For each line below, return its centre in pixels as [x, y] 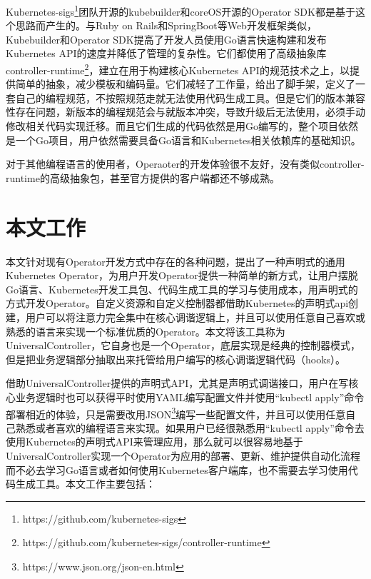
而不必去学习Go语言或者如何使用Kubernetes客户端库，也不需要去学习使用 [177, 469]
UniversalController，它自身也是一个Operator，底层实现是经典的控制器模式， [183, 345]
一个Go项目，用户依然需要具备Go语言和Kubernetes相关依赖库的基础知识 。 [188, 140]
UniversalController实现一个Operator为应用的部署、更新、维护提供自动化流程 [183, 455]
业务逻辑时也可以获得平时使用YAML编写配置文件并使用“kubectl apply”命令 [190, 397]
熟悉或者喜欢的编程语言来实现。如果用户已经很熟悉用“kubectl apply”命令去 [190, 427]
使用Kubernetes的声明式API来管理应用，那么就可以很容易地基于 [154, 442]
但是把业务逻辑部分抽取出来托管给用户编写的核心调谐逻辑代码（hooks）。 [176, 359]
